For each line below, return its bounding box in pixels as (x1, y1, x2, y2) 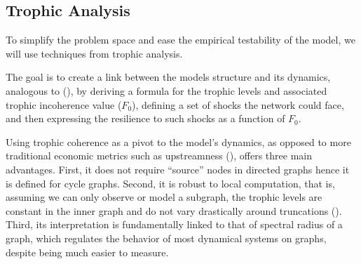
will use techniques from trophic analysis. (6, 46, 183, 60)
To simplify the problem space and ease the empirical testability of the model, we (6, 32, 355, 47)
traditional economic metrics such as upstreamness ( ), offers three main (6, 148, 313, 163)
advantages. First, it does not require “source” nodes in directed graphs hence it (6, 161, 350, 176)
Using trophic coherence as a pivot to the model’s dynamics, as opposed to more (6, 134, 351, 149)
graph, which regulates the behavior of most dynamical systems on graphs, (6, 230, 327, 245)
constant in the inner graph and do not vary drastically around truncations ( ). (6, 203, 342, 218)
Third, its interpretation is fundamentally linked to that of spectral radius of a (6, 217, 343, 232)
